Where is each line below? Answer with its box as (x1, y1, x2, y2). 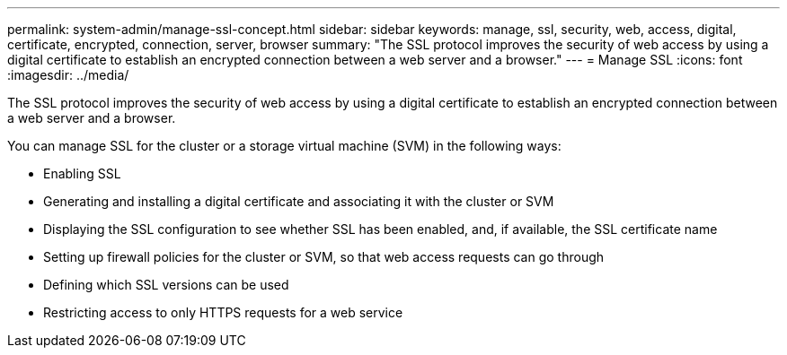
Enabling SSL (43, 166, 121, 181)
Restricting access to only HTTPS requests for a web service (43, 305, 403, 320)
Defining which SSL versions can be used (43, 277, 289, 292)
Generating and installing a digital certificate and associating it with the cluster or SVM (43, 194, 554, 209)
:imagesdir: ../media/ (7, 67, 129, 82)
